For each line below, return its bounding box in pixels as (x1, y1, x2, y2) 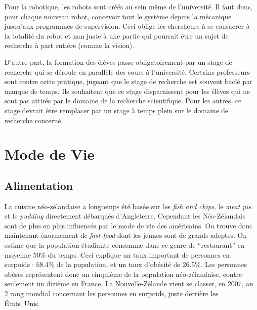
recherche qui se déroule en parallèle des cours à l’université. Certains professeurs (4, 66, 250, 77)
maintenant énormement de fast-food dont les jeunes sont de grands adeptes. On (4, 230, 247, 240)
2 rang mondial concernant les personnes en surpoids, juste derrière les (4, 288, 218, 299)
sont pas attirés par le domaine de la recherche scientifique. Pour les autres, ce (4, 95, 242, 106)
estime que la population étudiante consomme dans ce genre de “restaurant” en (4, 240, 245, 250)
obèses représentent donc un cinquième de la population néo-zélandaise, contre (4, 268, 242, 279)
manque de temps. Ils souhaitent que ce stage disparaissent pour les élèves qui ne (4, 86, 250, 96)
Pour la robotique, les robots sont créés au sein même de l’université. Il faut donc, (4, 1, 253, 11)
